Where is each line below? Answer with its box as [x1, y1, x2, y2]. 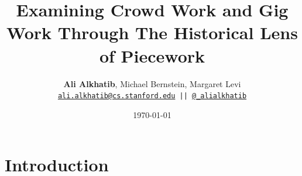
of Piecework [99, 43, 205, 67]
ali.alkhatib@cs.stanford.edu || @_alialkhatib [57, 92, 247, 101]
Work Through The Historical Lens [6, 20, 298, 44]
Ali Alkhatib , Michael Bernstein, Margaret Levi [63, 77, 241, 89]
